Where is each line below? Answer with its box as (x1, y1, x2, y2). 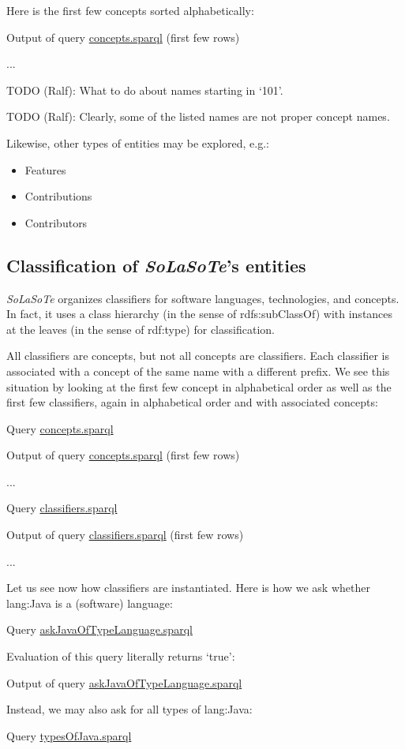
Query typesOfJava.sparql (6, 727, 132, 743)
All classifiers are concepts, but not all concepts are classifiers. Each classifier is (6, 347, 389, 364)
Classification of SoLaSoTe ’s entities (6, 253, 306, 277)
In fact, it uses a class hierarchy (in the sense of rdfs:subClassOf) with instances (6, 305, 393, 322)
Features (24, 161, 66, 178)
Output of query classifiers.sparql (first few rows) (6, 526, 244, 543)
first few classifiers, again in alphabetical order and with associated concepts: (6, 394, 378, 410)
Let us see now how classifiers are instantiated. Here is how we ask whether (6, 579, 370, 596)
